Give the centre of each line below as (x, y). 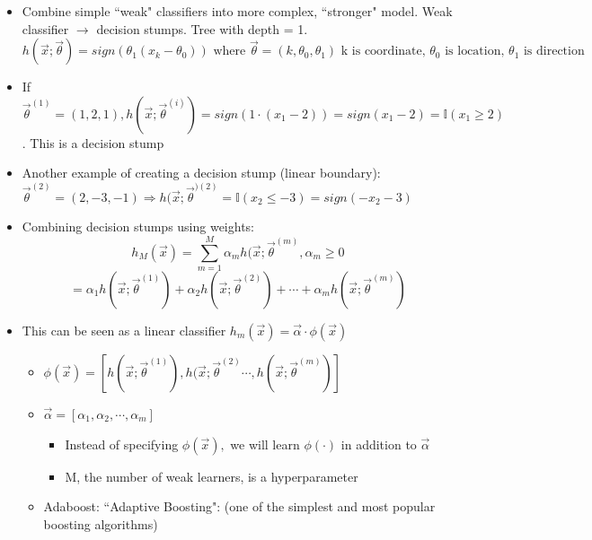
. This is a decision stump (93, 142)
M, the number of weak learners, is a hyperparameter (212, 476)
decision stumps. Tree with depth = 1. (202, 28)
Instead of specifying (122, 444)
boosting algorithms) (101, 523)
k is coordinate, (383, 52)
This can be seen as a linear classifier (124, 330)
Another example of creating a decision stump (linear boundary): (201, 173)
